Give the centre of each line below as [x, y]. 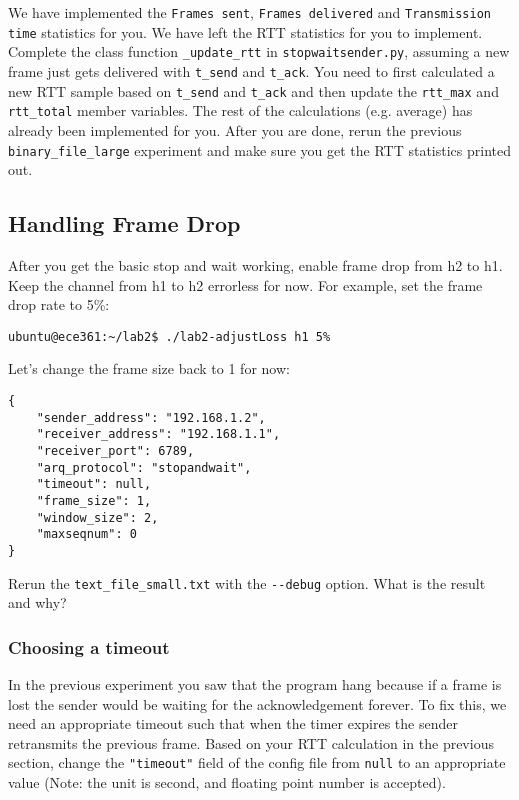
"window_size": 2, [97, 517]
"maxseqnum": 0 [86, 534]
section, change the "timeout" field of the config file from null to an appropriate [257, 762]
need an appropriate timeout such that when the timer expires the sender [233, 723]
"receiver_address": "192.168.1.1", [158, 434]
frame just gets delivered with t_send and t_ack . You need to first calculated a [251, 70]
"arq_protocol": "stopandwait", [144, 467]
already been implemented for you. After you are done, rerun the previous [235, 129]
